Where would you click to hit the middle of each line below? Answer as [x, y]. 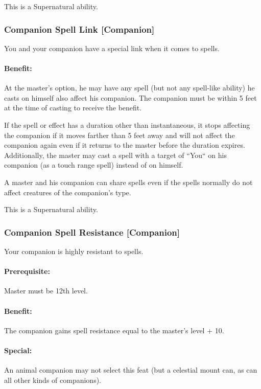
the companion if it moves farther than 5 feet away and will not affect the [120, 135]
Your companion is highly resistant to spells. [74, 251]
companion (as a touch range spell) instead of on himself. [94, 165]
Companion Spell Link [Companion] [79, 29]
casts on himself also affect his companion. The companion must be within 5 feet [130, 97]
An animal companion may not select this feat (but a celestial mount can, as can [131, 370]
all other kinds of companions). [53, 380]
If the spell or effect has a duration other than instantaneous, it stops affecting [127, 124]
